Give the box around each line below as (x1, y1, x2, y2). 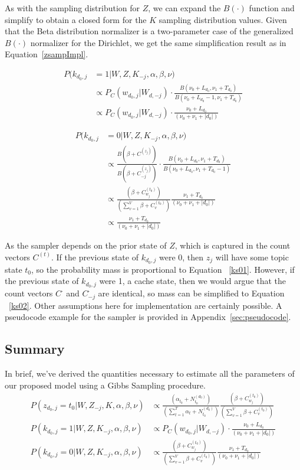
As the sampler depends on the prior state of (5, 239, 167, 252)
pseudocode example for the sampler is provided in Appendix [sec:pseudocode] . (5, 311, 291, 323)
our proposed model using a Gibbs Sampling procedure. (5, 378, 206, 391)
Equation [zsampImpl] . (5, 48, 88, 60)
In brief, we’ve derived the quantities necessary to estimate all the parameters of (5, 367, 295, 380)
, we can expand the (148, 2, 221, 14)
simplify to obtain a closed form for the (5, 13, 147, 25)
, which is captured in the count (174, 239, 291, 252)
